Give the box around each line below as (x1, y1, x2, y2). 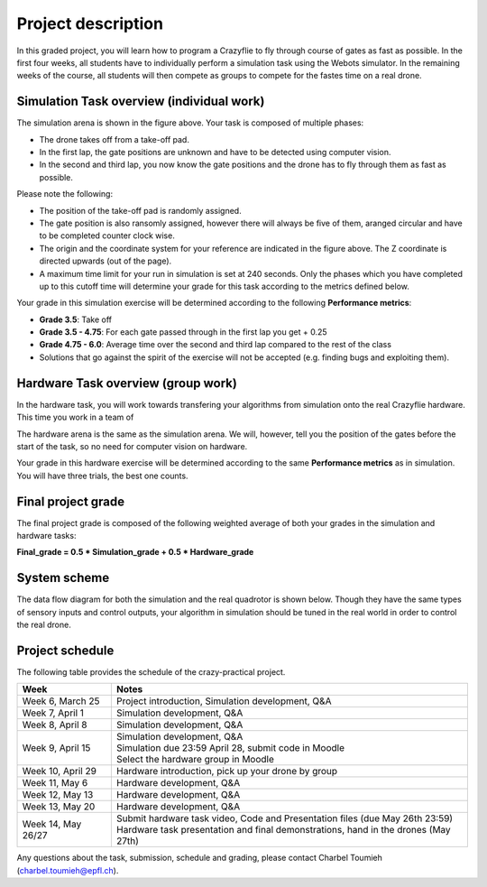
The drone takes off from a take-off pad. (39, 134, 189, 144)
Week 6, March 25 (22, 695, 100, 707)
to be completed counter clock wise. (39, 230, 175, 241)
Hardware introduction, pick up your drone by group (115, 765, 338, 778)
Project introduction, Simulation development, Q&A (115, 695, 332, 707)
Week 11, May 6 (22, 777, 88, 790)
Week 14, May (22, 818, 82, 830)
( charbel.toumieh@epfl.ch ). (16, 864, 119, 875)
